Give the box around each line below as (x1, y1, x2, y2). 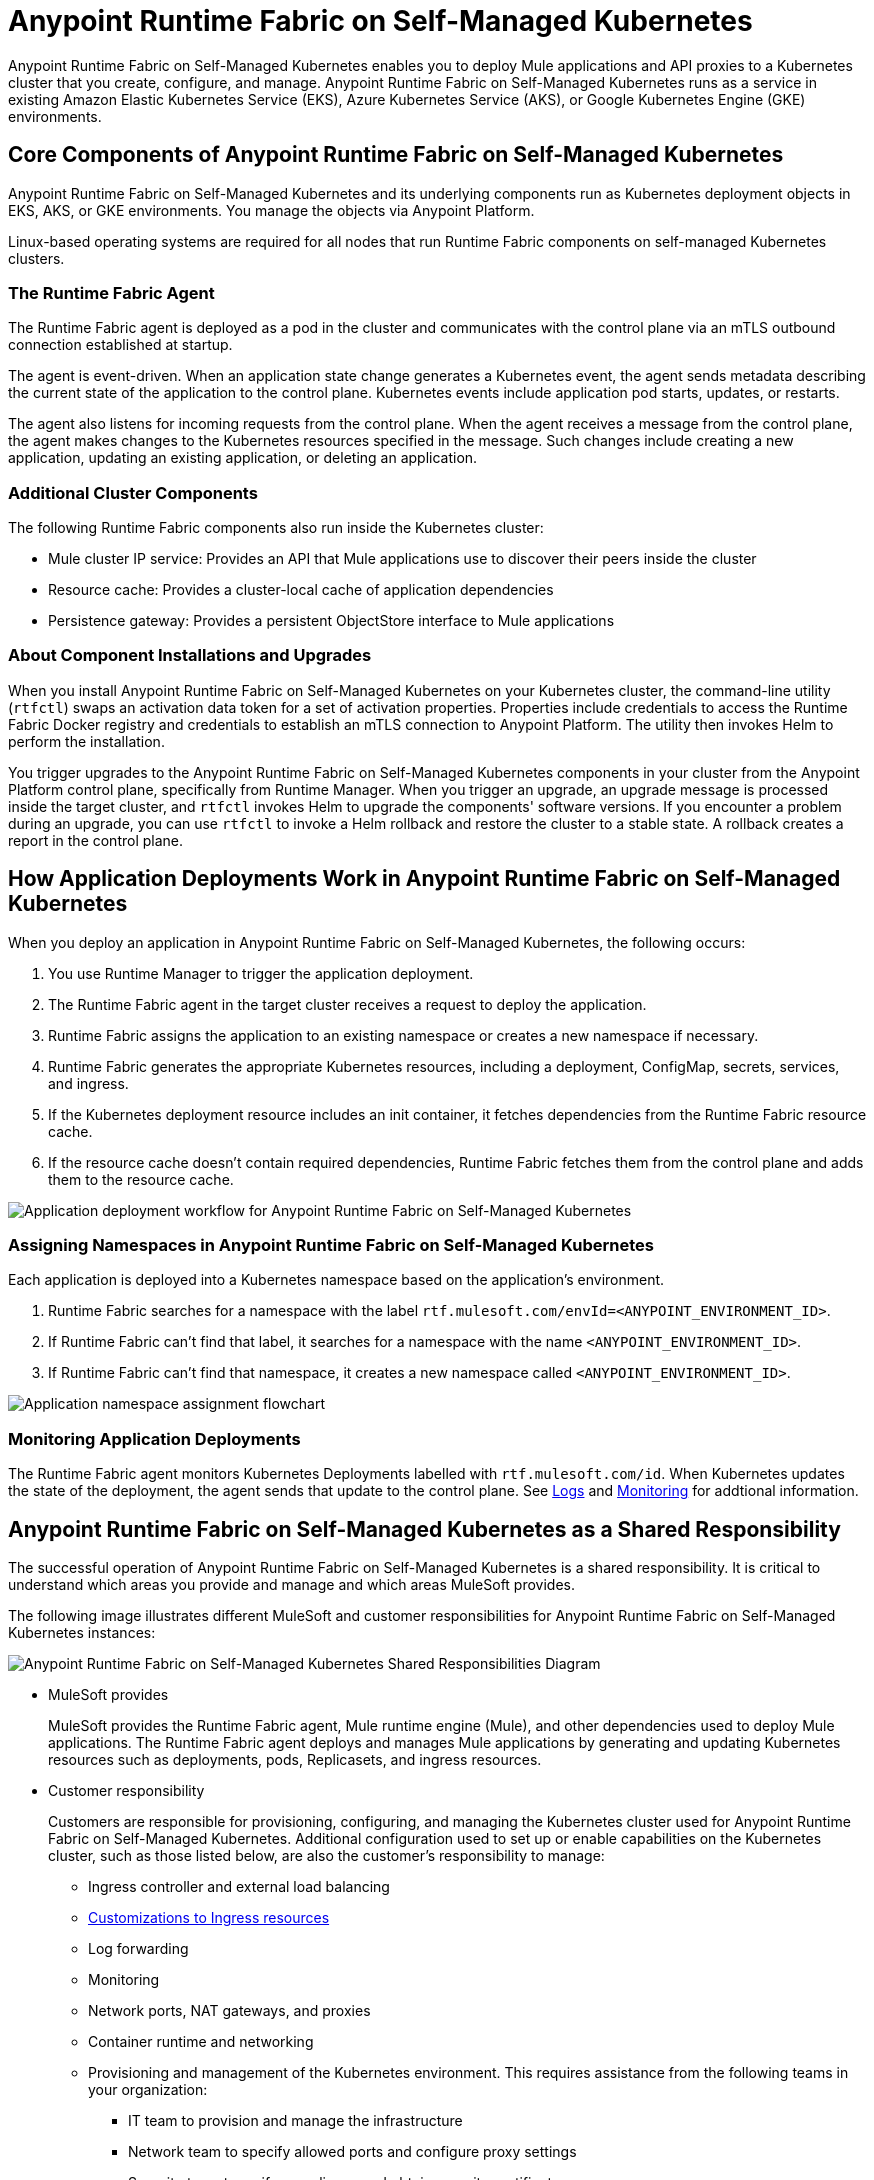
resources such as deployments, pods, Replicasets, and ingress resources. (48, 1751, 542, 1769)
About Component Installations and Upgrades (8, 645, 372, 666)
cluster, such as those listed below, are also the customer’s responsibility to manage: (48, 1847, 605, 1865)
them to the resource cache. (48, 1170, 234, 1188)
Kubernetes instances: (8, 1624, 156, 1642)
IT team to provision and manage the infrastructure (128, 2112, 463, 2130)
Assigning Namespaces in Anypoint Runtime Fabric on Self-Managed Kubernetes (8, 1235, 654, 1256)
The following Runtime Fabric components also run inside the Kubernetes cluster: (8, 519, 544, 537)
